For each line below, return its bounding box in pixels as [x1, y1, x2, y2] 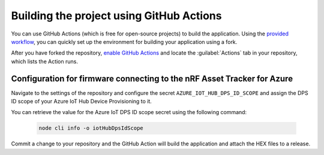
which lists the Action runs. [11, 58, 78, 65]
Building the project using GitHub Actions [11, 9, 222, 22]
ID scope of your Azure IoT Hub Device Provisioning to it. [11, 98, 152, 105]
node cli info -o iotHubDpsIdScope [38, 125, 143, 132]
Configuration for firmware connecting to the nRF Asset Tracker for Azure [11, 73, 293, 84]
